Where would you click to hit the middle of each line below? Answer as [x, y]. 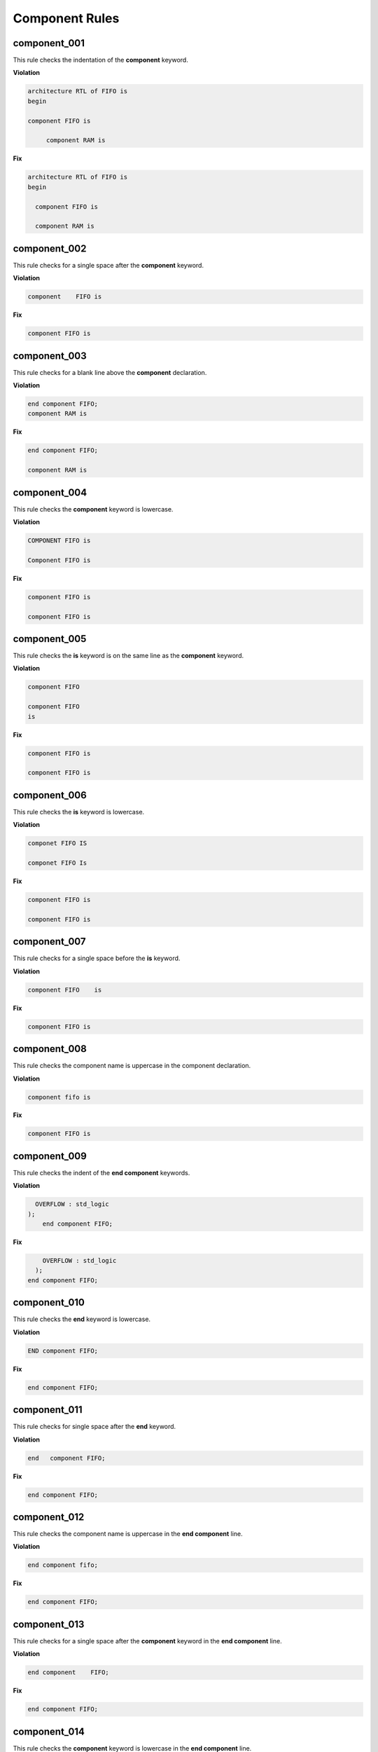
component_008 [50, 1049]
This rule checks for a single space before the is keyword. [97, 958]
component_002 [50, 248]
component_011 [48, 1410]
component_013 [49, 1624]
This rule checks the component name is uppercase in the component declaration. [132, 1066]
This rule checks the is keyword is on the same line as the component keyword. [128, 656]
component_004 [50, 492]
